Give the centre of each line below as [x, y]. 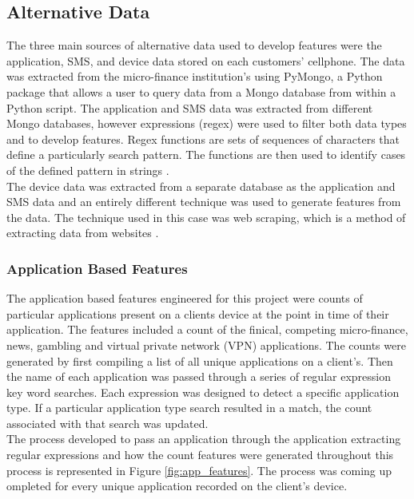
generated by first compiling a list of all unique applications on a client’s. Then [200, 360]
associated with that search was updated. [107, 423]
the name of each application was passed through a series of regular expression [199, 376]
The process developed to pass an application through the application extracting [204, 439]
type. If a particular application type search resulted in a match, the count [189, 408]
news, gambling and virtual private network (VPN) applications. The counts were [206, 345]
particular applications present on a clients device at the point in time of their [198, 313]
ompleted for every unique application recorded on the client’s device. [177, 486]
